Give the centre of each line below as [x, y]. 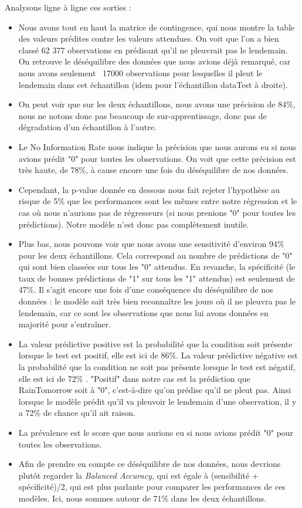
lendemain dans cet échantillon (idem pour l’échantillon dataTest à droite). [153, 84]
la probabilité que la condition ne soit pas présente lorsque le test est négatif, [157, 367]
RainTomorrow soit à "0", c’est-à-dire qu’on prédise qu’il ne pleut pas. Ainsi [155, 390]
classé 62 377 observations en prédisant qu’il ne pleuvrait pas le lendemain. [153, 50]
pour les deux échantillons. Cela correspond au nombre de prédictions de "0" [155, 255]
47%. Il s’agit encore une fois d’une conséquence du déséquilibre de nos [146, 289]
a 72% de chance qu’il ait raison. [77, 413]
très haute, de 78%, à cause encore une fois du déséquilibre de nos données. [154, 170]
